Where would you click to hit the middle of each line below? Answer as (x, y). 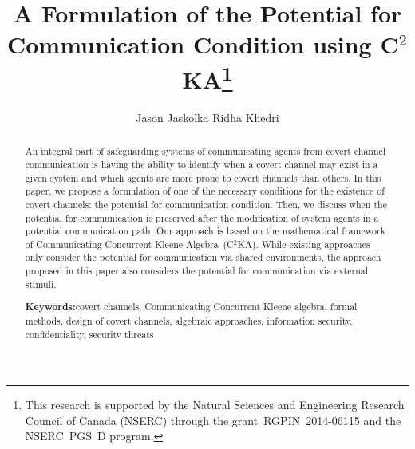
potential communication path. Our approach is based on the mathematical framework (205, 231)
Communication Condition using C (203, 44)
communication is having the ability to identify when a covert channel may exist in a (202, 164)
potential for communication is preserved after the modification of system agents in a (202, 217)
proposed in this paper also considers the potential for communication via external (197, 271)
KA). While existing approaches (304, 244)
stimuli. (41, 284)
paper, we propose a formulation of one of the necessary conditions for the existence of (205, 191)
